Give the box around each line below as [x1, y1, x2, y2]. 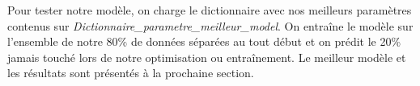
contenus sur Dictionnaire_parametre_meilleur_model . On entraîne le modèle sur [7, 17, 414, 34]
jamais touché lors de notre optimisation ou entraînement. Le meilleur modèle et [7, 48, 406, 65]
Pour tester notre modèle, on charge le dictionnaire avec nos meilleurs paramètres [7, 2, 412, 18]
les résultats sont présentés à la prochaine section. [7, 64, 254, 81]
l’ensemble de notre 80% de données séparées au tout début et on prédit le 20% [7, 33, 401, 50]
